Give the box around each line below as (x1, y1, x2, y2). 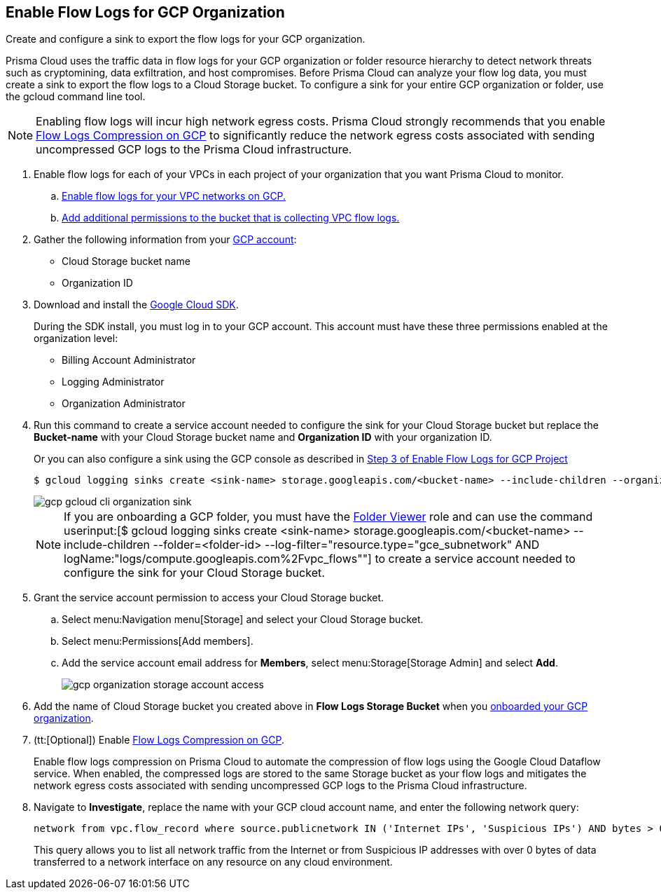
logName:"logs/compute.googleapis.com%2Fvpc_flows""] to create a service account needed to (64, 552, 576, 566)
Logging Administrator (62, 376, 165, 388)
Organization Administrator (62, 397, 186, 410)
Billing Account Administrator (62, 354, 196, 367)
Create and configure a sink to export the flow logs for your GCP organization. (6, 33, 366, 46)
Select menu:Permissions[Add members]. (62, 635, 253, 648)
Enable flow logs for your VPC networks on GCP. (62, 190, 286, 203)
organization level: (34, 332, 118, 345)
